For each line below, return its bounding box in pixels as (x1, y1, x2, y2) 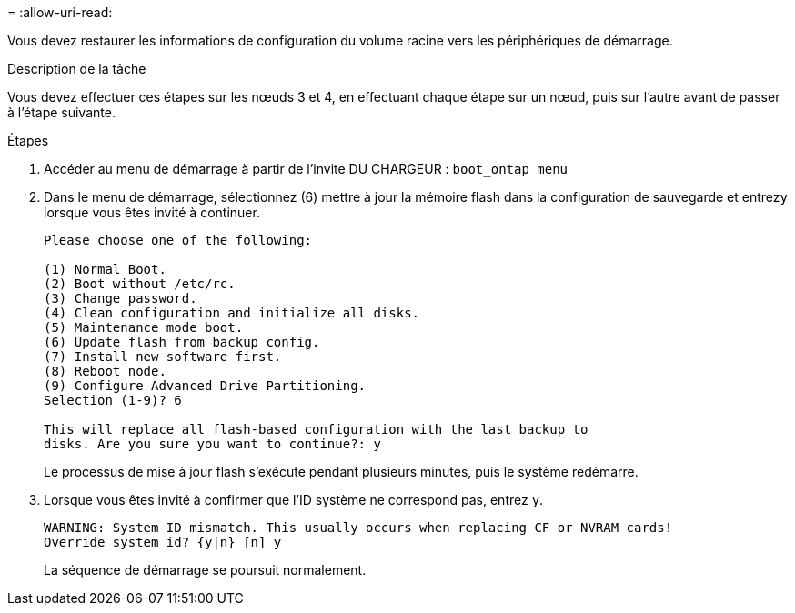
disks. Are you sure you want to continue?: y (44, 437, 381, 451)
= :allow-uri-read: (7, 5, 113, 20)
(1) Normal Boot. (44, 262, 166, 276)
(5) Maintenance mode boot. (44, 320, 244, 335)
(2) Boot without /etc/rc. (44, 276, 236, 291)
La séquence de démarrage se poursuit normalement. (44, 562, 367, 578)
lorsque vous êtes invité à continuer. (44, 205, 260, 220)
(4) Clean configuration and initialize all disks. (44, 306, 420, 320)
